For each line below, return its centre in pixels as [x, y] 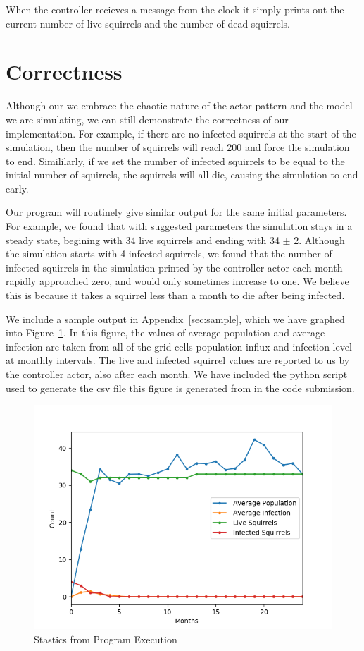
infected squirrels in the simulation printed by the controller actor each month [174, 267]
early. [17, 188]
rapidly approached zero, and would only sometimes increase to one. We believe [177, 281]
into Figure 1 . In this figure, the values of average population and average [165, 333]
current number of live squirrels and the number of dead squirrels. [148, 23]
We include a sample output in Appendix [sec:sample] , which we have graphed [175, 318]
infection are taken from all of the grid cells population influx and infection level [179, 346]
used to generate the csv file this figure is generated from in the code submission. [180, 388]
